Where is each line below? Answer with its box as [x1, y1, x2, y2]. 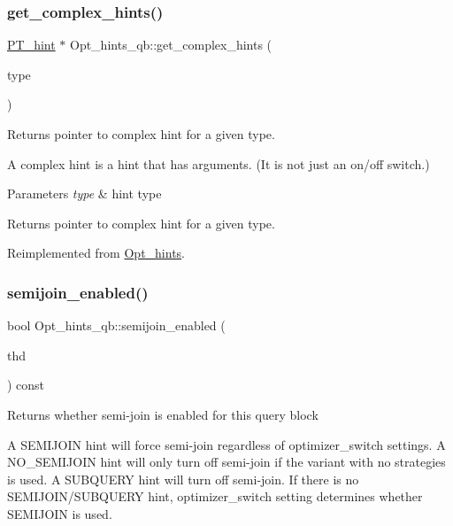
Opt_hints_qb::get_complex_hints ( [69, 35, 273, 54]
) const [7, 375, 45, 394]
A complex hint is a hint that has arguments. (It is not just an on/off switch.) [7, 154, 430, 173]
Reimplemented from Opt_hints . [7, 244, 186, 262]
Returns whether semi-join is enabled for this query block [7, 405, 319, 423]
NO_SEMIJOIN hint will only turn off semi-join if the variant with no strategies [7, 453, 446, 471]
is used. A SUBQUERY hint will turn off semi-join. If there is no [7, 469, 359, 488]
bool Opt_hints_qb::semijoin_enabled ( [7, 316, 226, 335]
